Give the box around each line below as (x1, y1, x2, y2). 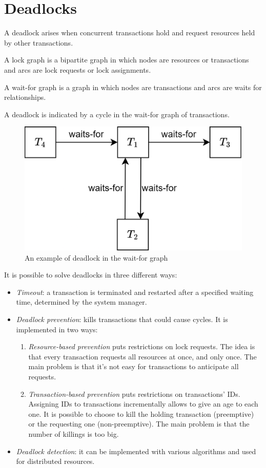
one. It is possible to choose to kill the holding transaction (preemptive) (28, 408, 254, 419)
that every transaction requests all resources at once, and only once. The (28, 351, 257, 361)
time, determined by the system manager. (16, 296, 147, 307)
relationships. (4, 92, 46, 102)
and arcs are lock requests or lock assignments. (4, 64, 151, 75)
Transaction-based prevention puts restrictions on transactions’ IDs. (28, 388, 240, 399)
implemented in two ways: (16, 324, 98, 334)
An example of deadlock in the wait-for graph (25, 252, 168, 263)
